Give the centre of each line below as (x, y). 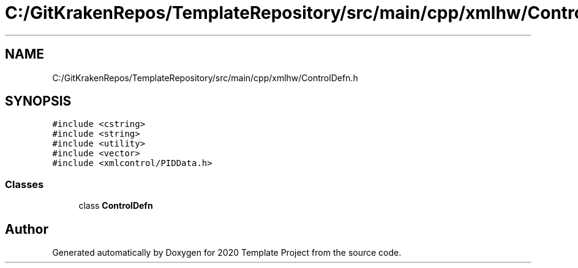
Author (27, 229)
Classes (24, 184)
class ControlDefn (116, 206)
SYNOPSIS (38, 101)
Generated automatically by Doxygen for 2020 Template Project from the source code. (227, 253)
